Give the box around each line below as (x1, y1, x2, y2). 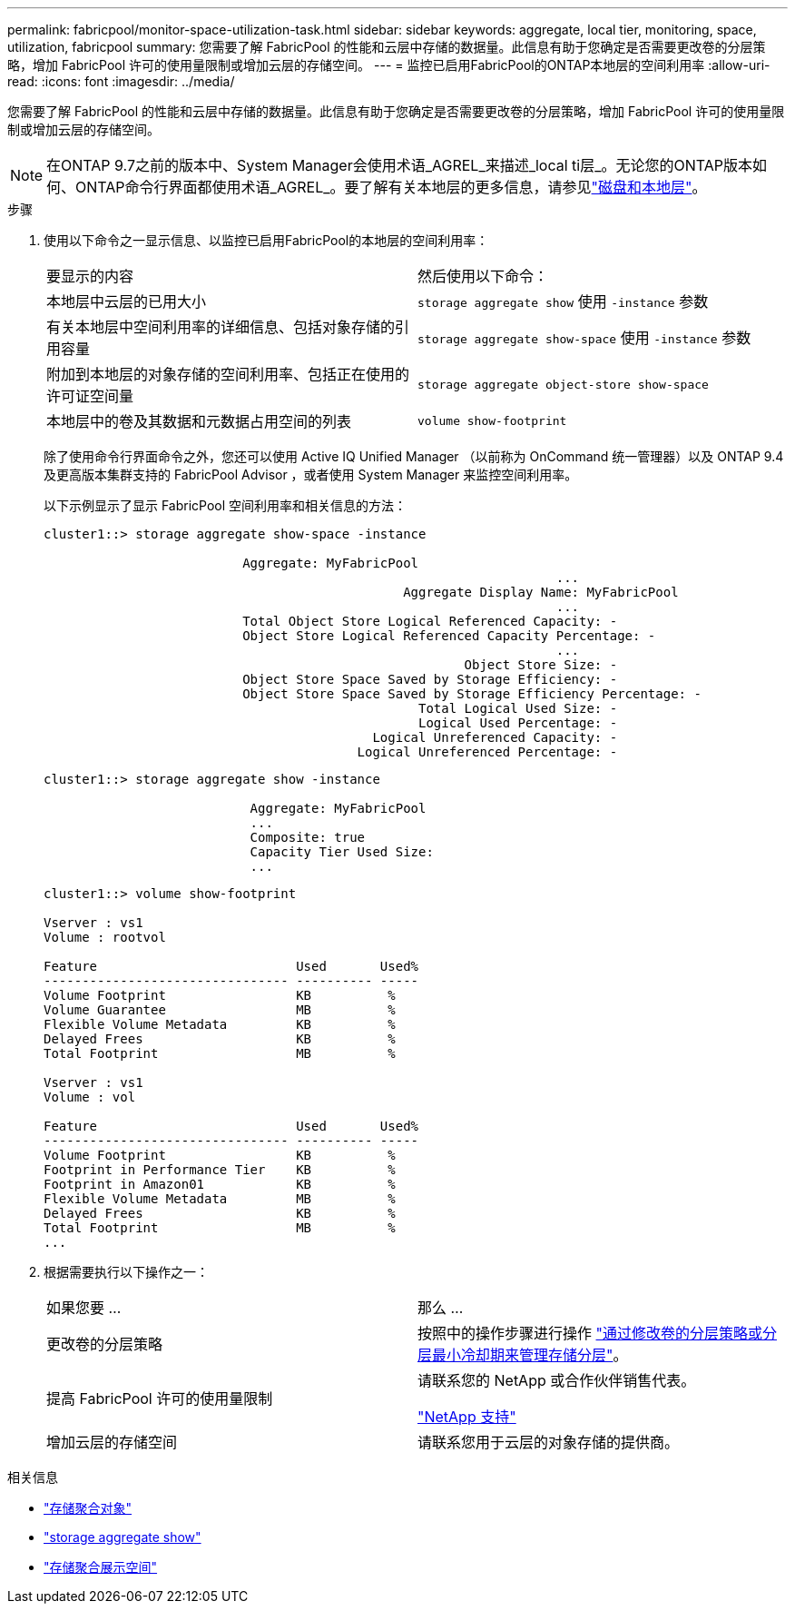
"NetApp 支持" (417, 1408, 516, 1426)
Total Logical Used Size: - (418, 701, 618, 716)
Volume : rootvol (44, 930, 166, 944)
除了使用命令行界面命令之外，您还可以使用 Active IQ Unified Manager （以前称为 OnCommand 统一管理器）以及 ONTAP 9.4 (44, 449, 784, 464)
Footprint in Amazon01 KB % (44, 1177, 396, 1191)
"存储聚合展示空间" (44, 1559, 158, 1575)
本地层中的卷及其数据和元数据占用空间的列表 (46, 412, 352, 430)
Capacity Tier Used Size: (250, 845, 434, 859)
